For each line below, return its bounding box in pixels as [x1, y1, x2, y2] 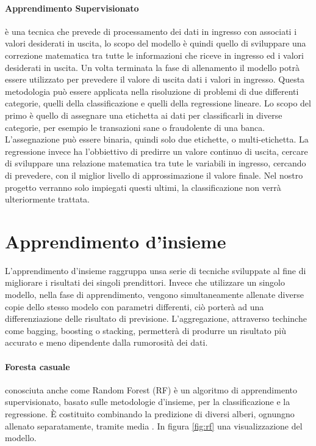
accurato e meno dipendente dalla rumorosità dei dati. [5, 336, 208, 349]
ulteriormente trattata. [5, 193, 90, 206]
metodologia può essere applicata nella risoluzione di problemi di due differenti [5, 84, 299, 97]
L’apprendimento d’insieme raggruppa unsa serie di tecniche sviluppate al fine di [5, 264, 306, 277]
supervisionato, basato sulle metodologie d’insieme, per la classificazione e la [5, 395, 290, 408]
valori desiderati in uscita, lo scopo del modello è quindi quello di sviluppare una [5, 37, 306, 50]
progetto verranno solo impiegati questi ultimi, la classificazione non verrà [5, 180, 281, 193]
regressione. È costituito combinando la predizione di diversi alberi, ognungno [5, 407, 295, 420]
